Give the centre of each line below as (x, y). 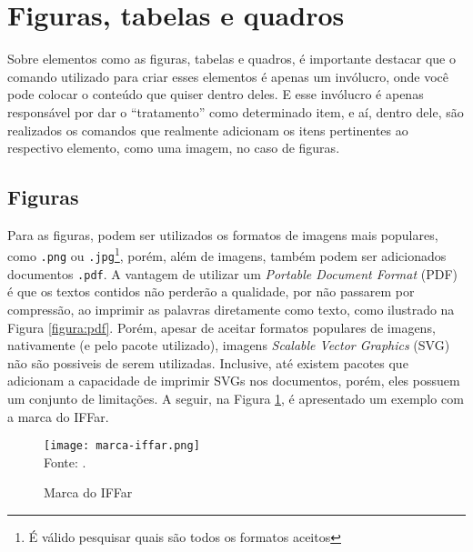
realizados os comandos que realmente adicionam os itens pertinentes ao (208, 130)
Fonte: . (65, 462)
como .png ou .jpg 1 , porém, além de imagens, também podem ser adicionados (227, 255)
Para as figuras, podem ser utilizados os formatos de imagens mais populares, (223, 234)
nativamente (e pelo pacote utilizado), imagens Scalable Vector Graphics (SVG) (229, 345)
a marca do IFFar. (58, 416)
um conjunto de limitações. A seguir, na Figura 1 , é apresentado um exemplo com (236, 399)
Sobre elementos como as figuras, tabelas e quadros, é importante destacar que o (231, 59)
